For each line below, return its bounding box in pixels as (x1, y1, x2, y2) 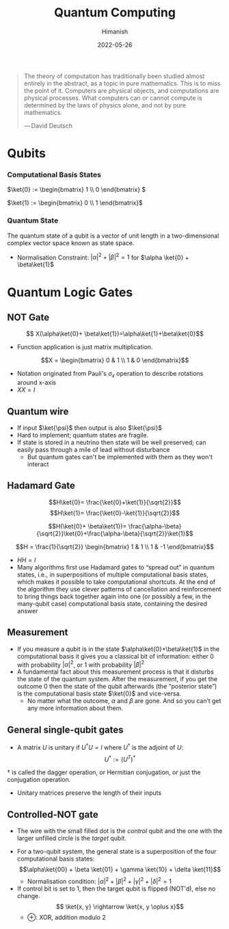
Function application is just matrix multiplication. (16, 343, 153, 351)
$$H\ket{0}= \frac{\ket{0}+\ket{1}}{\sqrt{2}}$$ (49, 498, 181, 506)
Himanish (101, 27, 129, 36)
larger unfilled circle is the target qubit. (16, 834, 126, 843)
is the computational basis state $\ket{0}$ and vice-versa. (16, 689, 182, 698)
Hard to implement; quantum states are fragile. (16, 431, 149, 439)
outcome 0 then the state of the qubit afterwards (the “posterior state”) (16, 683, 217, 691)
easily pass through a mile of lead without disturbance (16, 445, 170, 453)
